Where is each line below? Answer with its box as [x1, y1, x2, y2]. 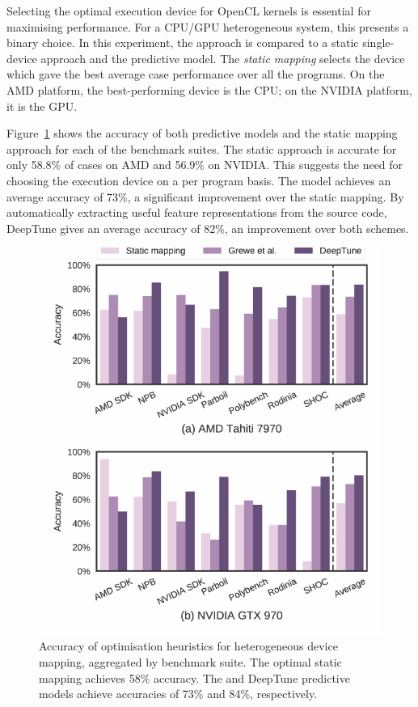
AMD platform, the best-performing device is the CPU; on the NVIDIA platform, [6, 81, 412, 98]
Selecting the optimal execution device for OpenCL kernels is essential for [6, 2, 371, 19]
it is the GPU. [6, 97, 78, 114]
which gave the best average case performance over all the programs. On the [6, 66, 385, 83]
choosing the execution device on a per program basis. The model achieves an [6, 171, 391, 188]
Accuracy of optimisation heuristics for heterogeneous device [39, 637, 338, 654]
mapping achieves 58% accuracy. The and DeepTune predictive [39, 669, 350, 686]
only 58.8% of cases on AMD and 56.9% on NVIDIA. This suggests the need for [6, 156, 403, 173]
